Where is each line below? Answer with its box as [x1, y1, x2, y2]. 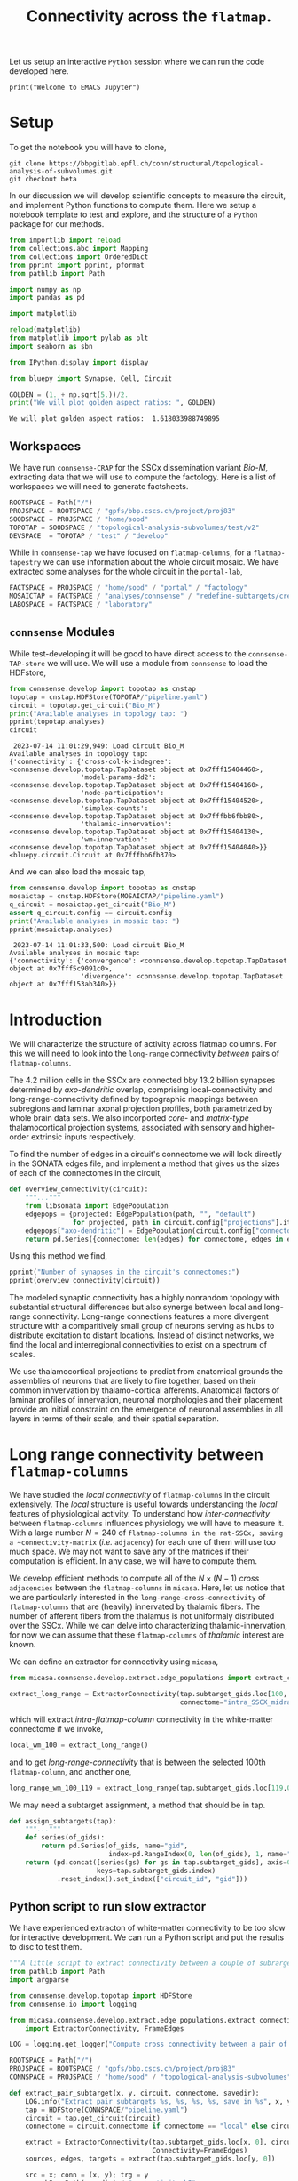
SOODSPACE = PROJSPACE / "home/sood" [9, 514, 149, 524]
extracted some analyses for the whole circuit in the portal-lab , [9, 567, 243, 577]
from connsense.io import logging [9, 2000, 137, 2008]
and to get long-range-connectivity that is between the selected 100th [9, 1757, 266, 1767]
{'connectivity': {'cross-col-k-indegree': [9, 758, 173, 767]
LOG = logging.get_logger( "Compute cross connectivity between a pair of [9, 2040, 288, 2049]
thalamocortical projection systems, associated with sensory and [9, 1123, 247, 1133]
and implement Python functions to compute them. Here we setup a [9, 200, 257, 211]
